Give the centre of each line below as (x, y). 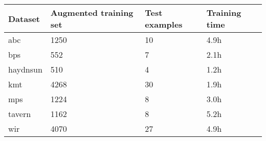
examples (164, 24)
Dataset (24, 18)
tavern (20, 114)
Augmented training (92, 13)
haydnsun (25, 69)
